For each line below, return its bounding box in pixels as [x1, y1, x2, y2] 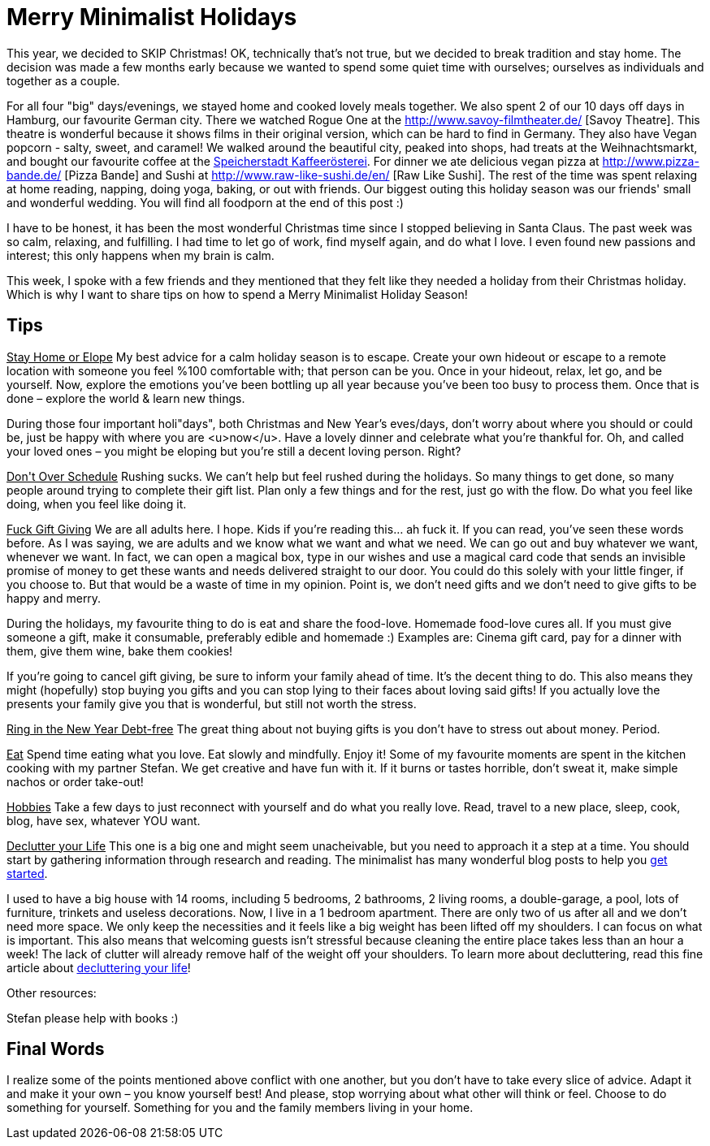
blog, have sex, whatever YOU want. [6, 813, 201, 828]
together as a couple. [6, 73, 120, 88]
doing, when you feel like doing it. [6, 496, 187, 511]
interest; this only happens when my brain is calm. [6, 248, 275, 262]
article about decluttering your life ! [6, 960, 191, 975]
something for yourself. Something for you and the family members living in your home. [6, 1101, 474, 1115]
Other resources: [6, 985, 97, 1000]
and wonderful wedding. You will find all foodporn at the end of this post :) [6, 195, 404, 210]
